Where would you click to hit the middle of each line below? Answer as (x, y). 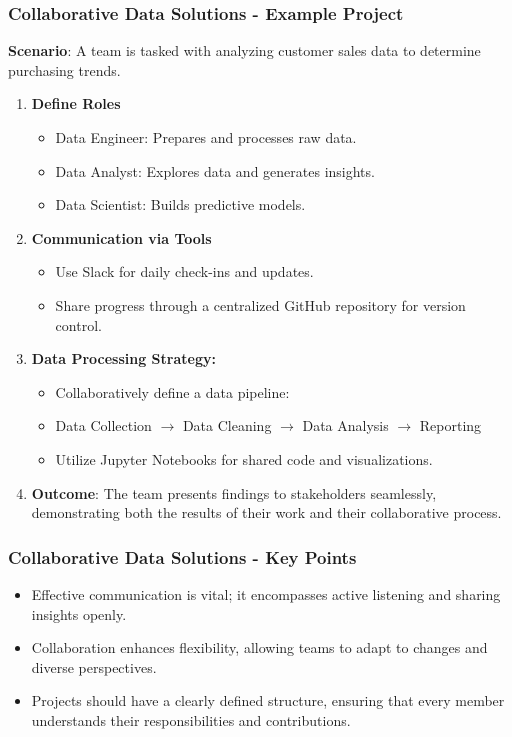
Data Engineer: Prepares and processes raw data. (206, 137)
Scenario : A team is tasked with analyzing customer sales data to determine (244, 50)
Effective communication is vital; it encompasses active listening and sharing (266, 593)
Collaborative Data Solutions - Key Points (182, 556)
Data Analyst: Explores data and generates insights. (215, 170)
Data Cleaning (227, 425)
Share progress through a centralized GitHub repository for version (260, 304)
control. (78, 324)
